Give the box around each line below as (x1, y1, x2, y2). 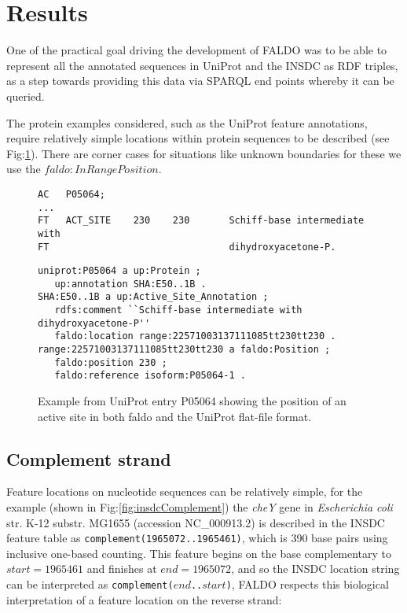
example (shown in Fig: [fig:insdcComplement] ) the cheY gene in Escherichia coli (6, 499, 393, 515)
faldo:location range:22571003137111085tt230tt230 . (54, 331, 336, 342)
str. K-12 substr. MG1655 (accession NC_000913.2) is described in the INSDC (6, 514, 385, 530)
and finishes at (86, 560, 157, 577)
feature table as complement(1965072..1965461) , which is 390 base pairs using (6, 530, 388, 546)
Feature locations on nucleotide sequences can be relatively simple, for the (6, 483, 363, 500)
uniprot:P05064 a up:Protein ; (38, 265, 201, 277)
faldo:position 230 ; (54, 356, 167, 368)
